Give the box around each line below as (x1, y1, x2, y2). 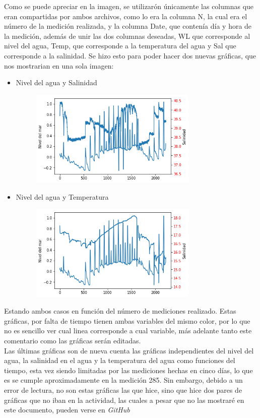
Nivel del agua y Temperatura (16, 191, 109, 202)
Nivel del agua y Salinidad (16, 77, 97, 88)
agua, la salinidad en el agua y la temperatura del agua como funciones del (4, 355, 235, 366)
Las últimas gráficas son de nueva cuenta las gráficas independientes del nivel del (4, 345, 254, 355)
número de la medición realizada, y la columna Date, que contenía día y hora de (4, 21, 252, 31)
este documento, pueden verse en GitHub (4, 404, 130, 415)
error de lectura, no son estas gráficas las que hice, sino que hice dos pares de (4, 384, 242, 395)
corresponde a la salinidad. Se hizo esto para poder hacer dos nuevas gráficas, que (4, 50, 256, 61)
